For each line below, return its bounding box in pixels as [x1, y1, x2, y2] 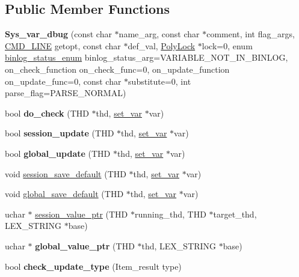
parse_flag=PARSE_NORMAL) [5, 87, 126, 99]
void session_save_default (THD [5, 167, 126, 180]
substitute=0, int [128, 75, 191, 87]
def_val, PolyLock [128, 39, 196, 52]
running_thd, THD [134, 207, 206, 220]
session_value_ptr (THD [35, 207, 128, 220]
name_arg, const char [119, 28, 200, 40]
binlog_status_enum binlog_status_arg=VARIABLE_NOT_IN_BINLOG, [5, 51, 288, 64]
